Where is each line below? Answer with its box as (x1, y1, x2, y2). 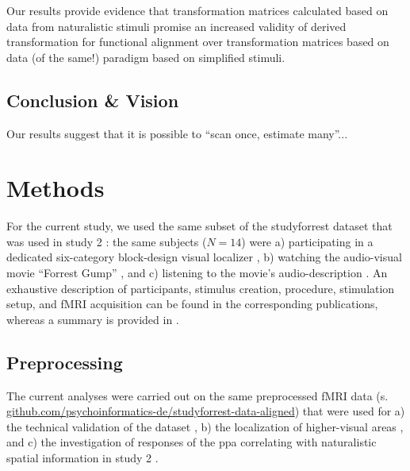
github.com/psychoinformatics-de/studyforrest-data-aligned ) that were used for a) (6, 403, 405, 419)
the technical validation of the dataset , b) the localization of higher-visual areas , (6, 418, 404, 434)
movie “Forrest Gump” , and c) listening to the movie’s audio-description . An (6, 264, 388, 281)
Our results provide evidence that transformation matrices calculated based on (6, 2, 389, 18)
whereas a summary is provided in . (6, 311, 179, 327)
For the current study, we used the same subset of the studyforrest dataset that (6, 218, 393, 234)
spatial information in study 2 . (6, 450, 159, 466)
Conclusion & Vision (6, 87, 179, 112)
